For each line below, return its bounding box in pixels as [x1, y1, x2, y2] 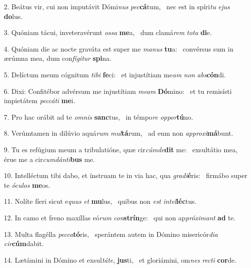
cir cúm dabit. [4, 238, 44, 249]
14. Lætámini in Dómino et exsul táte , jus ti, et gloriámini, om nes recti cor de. [4, 254, 236, 265]
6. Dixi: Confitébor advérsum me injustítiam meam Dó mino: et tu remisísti [4, 86, 232, 96]
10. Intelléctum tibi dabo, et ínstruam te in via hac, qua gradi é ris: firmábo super [4, 170, 248, 180]
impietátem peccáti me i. [4, 95, 75, 106]
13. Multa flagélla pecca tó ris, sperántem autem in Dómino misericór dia [4, 229, 218, 239]
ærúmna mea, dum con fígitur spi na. [4, 53, 112, 63]
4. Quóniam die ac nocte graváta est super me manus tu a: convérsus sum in [4, 43, 234, 54]
